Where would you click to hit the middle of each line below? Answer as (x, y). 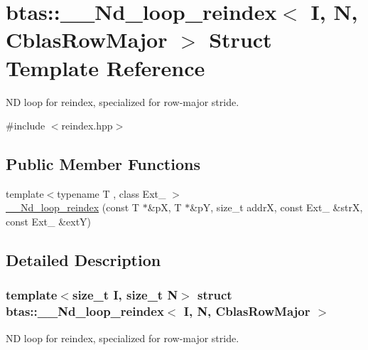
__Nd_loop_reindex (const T (72, 207)
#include (26, 126)
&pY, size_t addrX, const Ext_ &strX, (276, 207)
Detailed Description (83, 260)
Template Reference (105, 67)
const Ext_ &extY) (49, 222)
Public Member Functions (103, 164)
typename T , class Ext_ (112, 193)
